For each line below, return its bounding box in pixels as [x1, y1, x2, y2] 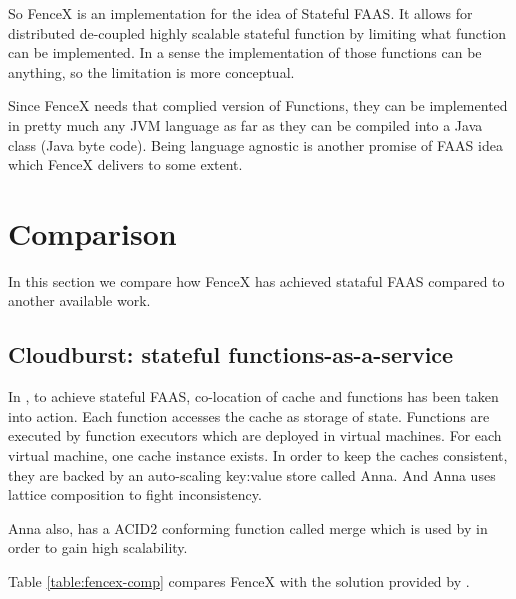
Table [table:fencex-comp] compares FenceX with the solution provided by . [8, 571, 470, 592]
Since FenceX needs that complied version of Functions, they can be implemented [8, 95, 508, 116]
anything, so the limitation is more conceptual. [8, 61, 295, 82]
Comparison [8, 212, 177, 253]
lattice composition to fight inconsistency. [8, 484, 262, 505]
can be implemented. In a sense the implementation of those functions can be [8, 42, 482, 63]
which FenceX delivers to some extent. [8, 154, 243, 175]
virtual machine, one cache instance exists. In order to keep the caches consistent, [8, 445, 508, 466]
